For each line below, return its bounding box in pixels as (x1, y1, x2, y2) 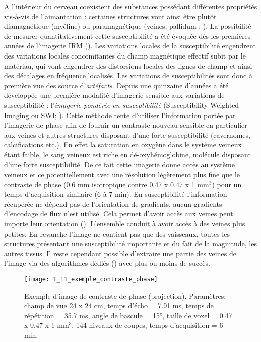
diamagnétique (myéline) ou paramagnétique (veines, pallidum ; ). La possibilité (4, 21, 251, 31)
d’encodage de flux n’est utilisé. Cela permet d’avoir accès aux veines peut (4, 208, 233, 219)
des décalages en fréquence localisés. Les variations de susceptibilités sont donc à (4, 70, 252, 81)
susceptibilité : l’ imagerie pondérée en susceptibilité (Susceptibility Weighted (4, 99, 239, 110)
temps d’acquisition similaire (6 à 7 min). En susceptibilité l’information (4, 189, 227, 199)
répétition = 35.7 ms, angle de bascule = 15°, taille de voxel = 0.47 (24, 310, 232, 320)
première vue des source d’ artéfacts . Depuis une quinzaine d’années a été (4, 80, 229, 90)
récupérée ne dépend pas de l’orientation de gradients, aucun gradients (4, 198, 222, 209)
